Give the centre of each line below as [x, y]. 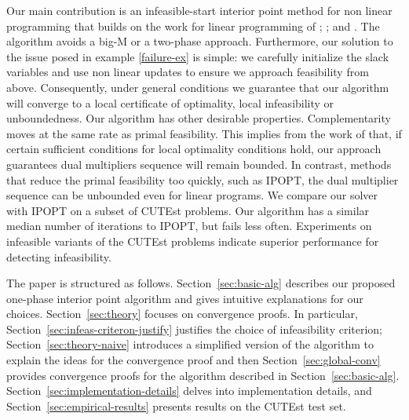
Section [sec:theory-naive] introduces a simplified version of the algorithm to [190, 344]
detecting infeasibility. [59, 256]
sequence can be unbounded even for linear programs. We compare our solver [192, 195]
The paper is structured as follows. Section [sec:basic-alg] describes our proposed [201, 283]
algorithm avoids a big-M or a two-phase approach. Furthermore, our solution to [200, 41]
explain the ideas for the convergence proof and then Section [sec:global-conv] [194, 360]
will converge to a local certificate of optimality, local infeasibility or [170, 102]
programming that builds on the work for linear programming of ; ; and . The [193, 26]
